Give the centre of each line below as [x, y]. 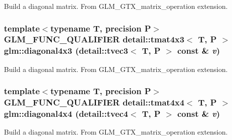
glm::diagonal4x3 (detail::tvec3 [66, 51]
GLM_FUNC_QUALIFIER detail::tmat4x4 [94, 102]
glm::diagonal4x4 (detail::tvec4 [66, 114]
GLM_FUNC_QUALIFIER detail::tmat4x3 [94, 39]
